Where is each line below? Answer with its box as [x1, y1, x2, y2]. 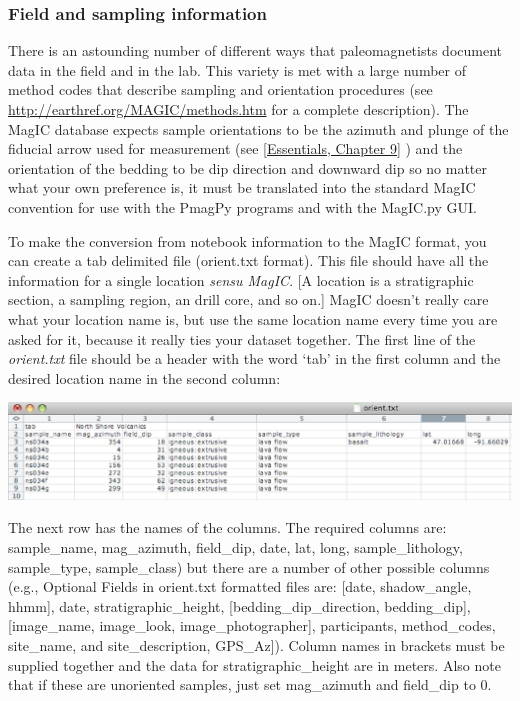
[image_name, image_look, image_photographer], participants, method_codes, [8, 615, 496, 636]
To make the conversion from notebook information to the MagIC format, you [8, 230, 487, 251]
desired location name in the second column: [8, 367, 281, 388]
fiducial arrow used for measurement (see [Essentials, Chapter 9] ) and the [8, 138, 463, 159]
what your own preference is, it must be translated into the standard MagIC [8, 177, 476, 198]
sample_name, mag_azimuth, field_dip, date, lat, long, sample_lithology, [8, 536, 463, 557]
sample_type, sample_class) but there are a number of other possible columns [8, 556, 490, 577]
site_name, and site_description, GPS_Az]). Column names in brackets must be [8, 634, 505, 655]
